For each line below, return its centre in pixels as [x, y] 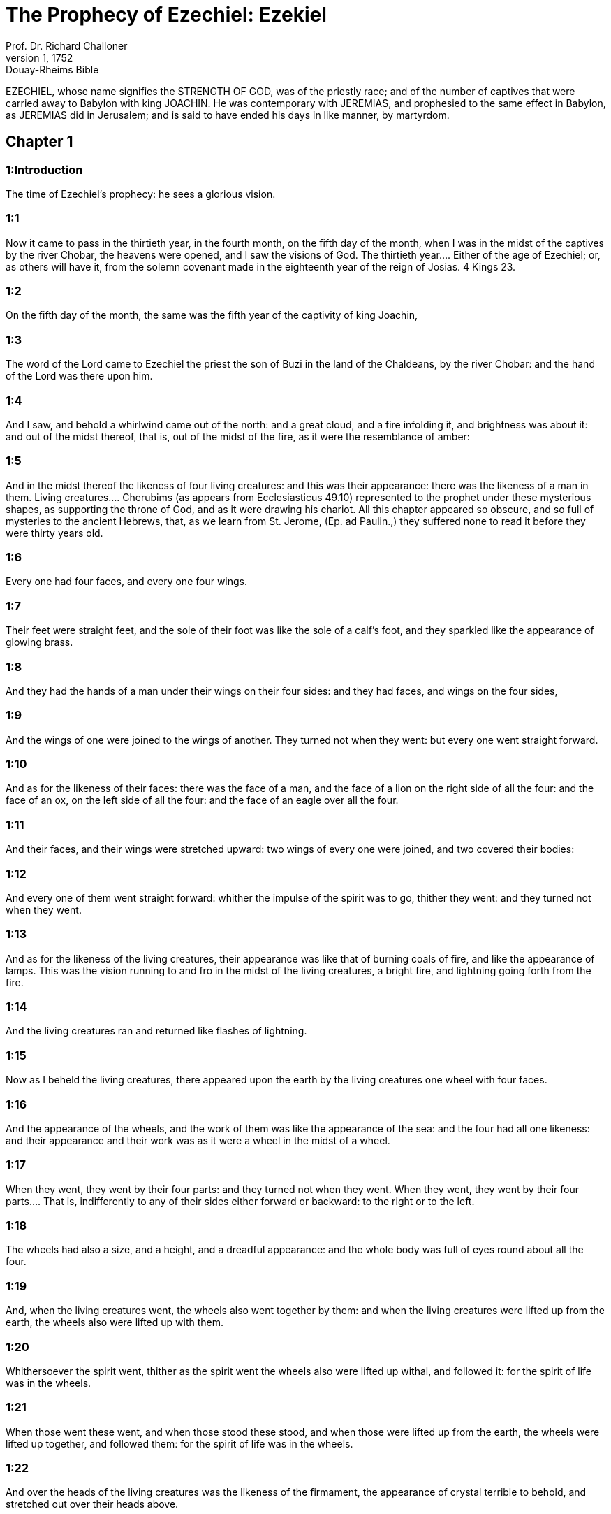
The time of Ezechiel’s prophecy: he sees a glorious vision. [141, 194]
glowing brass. [39, 642]
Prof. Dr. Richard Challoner [67, 45]
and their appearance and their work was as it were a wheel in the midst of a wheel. [198, 1140]
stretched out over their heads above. [92, 1504]
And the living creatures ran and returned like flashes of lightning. [156, 1031]
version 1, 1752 [39, 57]
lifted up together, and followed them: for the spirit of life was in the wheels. [179, 1443]
